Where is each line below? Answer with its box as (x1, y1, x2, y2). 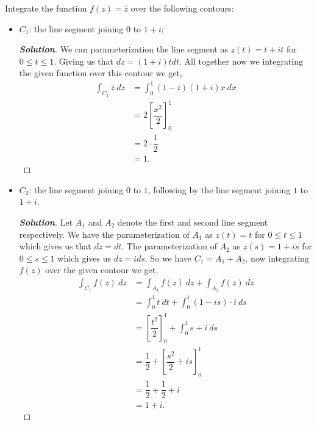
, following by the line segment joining (148, 183, 291, 196)
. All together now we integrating (179, 54, 304, 67)
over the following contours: (130, 2, 234, 14)
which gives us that (19, 240, 91, 252)
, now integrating (245, 251, 309, 264)
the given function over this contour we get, (19, 66, 182, 79)
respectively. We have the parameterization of (19, 227, 190, 240)
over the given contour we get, (45, 263, 158, 276)
